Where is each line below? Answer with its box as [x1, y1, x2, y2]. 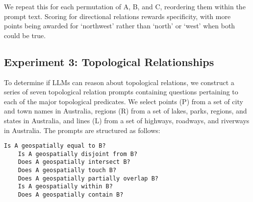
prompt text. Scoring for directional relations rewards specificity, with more [4, 11, 231, 21]
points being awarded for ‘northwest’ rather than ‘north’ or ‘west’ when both [4, 21, 235, 31]
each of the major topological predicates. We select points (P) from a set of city [4, 96, 243, 106]
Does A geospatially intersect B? [18, 158, 130, 166]
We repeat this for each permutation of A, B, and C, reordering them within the [4, 1, 246, 11]
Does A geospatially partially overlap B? [18, 175, 158, 182]
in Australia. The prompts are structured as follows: [4, 125, 160, 135]
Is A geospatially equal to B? [4, 142, 106, 150]
